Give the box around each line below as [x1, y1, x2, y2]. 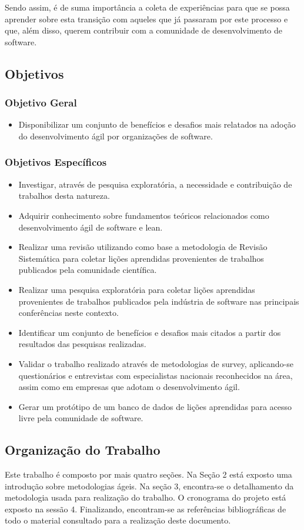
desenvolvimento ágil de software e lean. [18, 221, 163, 233]
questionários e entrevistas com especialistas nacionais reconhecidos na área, [18, 369, 293, 381]
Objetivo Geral [5, 95, 77, 110]
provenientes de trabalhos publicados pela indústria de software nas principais [18, 295, 299, 307]
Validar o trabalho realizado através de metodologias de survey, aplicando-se [18, 357, 293, 369]
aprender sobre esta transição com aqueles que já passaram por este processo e [5, 12, 288, 25]
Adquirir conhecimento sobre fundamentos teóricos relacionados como [18, 209, 269, 221]
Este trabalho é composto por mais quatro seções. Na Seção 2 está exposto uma [5, 468, 292, 481]
